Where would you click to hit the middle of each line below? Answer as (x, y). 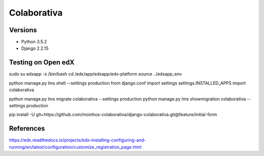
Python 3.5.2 (34, 42)
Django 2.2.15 (35, 48)
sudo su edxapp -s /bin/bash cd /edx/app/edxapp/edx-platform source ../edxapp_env (95, 74)
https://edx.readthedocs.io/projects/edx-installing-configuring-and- (77, 140)
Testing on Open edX (42, 63)
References (27, 128)
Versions (23, 30)
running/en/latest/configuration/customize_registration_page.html (75, 147)
